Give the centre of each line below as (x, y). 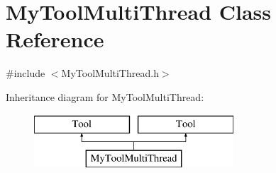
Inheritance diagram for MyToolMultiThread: (105, 96)
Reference (55, 39)
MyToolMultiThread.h (110, 73)
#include (26, 73)
